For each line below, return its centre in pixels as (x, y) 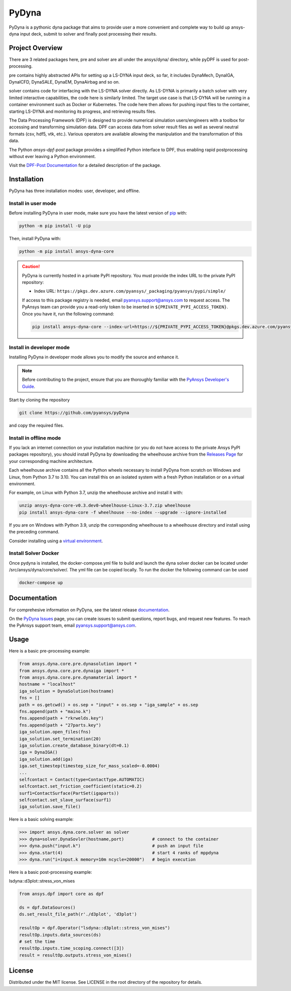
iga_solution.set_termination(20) (60, 739)
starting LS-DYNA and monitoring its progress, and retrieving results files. (82, 111)
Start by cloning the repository (39, 400)
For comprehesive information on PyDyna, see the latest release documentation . (89, 610)
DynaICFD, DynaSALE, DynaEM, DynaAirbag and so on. (64, 82)
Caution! (31, 266)
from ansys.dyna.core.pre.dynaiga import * (72, 671)
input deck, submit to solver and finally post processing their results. (89, 34)
